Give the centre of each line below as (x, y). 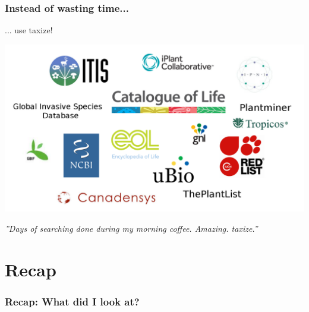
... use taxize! (29, 30)
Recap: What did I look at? (72, 301)
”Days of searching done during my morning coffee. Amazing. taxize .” (131, 228)
